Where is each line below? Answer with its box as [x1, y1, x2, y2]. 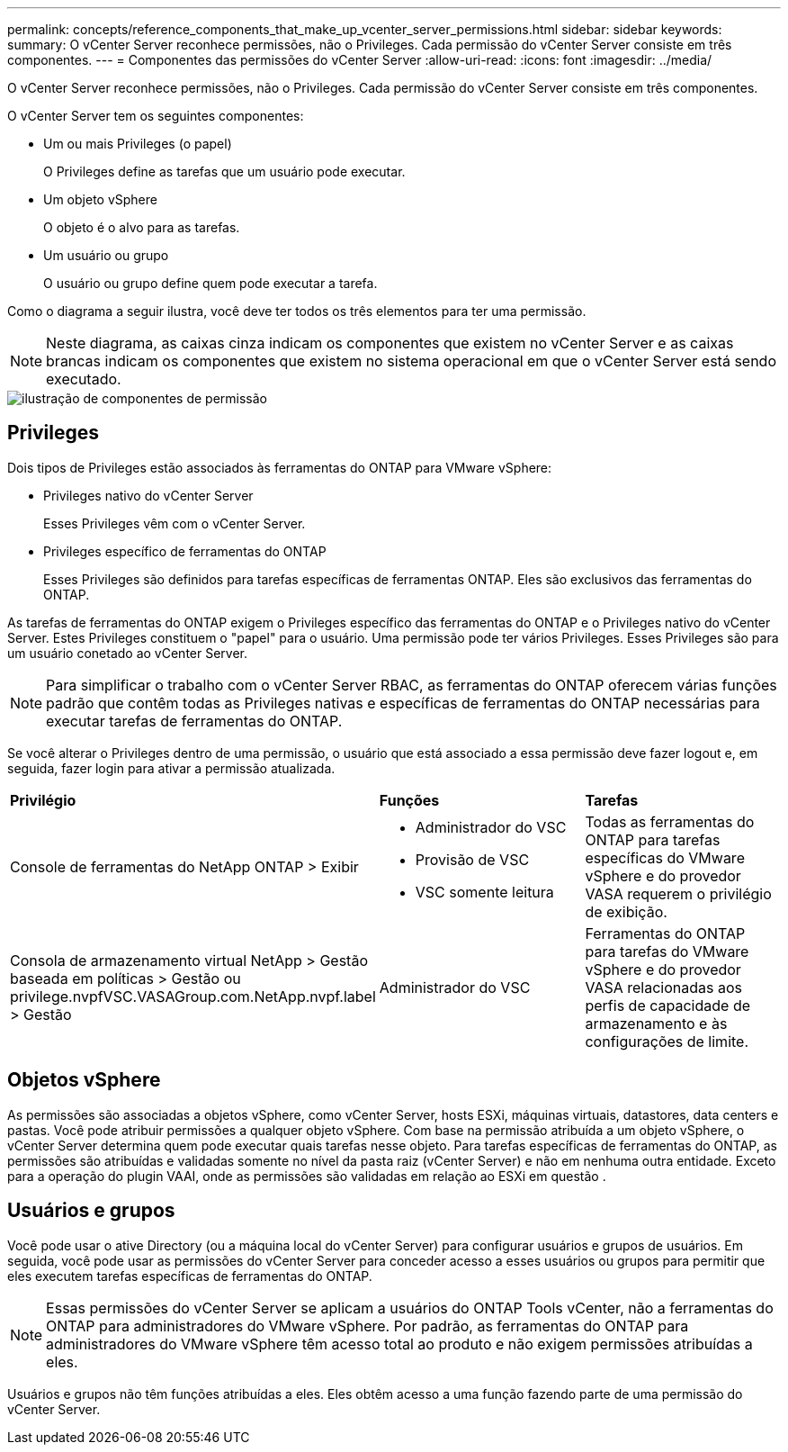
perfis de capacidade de [585, 996, 750, 1015]
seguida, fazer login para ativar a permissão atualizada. [7, 760, 336, 776]
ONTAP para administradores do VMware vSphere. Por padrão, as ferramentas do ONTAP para [46, 1316, 689, 1335]
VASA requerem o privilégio [585, 884, 772, 903]
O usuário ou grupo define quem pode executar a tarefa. [43, 275, 378, 291]
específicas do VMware [585, 848, 745, 867]
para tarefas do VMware [585, 942, 749, 960]
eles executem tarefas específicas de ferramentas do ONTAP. [7, 1267, 372, 1284]
